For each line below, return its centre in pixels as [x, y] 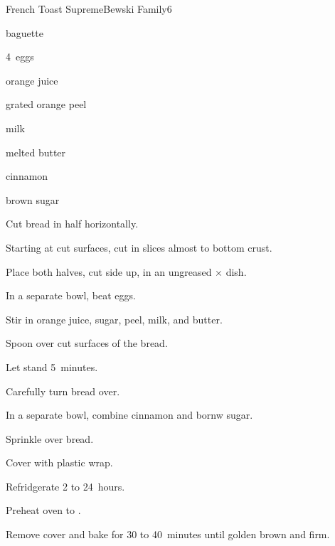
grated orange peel [46, 104]
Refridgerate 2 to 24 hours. [65, 486]
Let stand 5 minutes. [52, 366]
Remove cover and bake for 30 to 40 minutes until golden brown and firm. [168, 534]
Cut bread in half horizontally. [72, 224]
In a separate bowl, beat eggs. [71, 295]
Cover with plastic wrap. [59, 462]
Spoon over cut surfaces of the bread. [87, 343]
